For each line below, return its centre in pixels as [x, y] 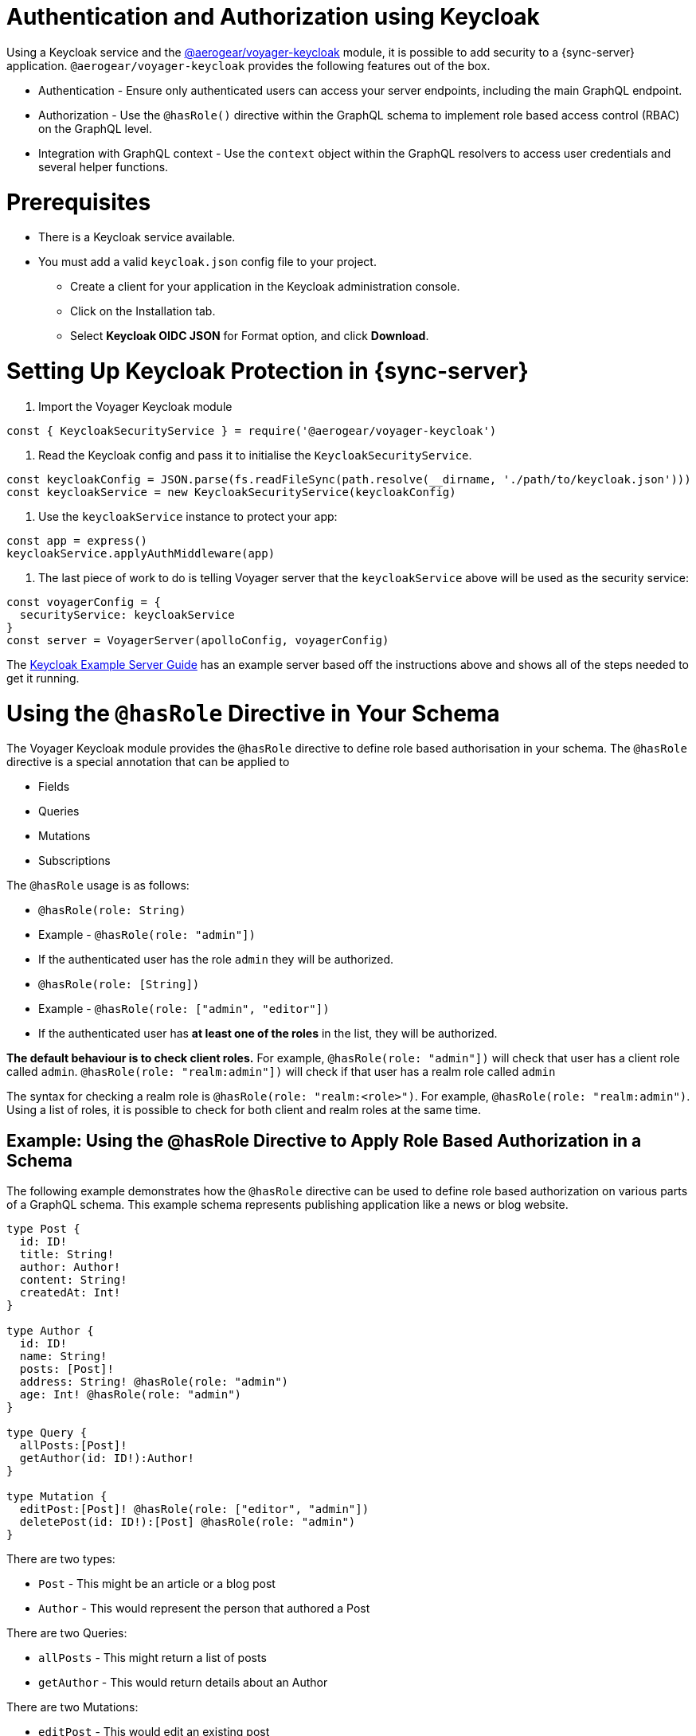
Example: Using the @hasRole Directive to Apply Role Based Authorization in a [324, 1140]
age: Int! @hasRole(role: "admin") [131, 1395]
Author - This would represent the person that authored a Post [204, 1609]
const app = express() [77, 540]
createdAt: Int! [70, 1293]
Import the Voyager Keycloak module [135, 406]
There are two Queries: [67, 1633]
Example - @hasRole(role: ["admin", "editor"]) [184, 1009]
